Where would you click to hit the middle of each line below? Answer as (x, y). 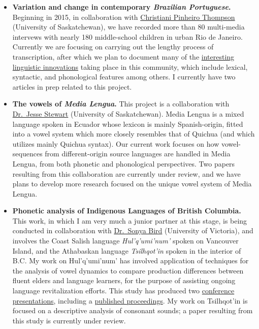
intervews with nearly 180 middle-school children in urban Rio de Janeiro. (127, 36)
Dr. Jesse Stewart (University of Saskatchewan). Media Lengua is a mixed (128, 113)
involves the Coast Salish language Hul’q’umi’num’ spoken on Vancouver (125, 241)
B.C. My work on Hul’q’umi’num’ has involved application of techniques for (131, 261)
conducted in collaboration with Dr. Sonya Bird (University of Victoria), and (133, 230)
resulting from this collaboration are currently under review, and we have (126, 173)
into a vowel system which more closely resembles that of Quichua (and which (134, 134)
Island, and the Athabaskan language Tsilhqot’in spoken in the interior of (127, 250)
